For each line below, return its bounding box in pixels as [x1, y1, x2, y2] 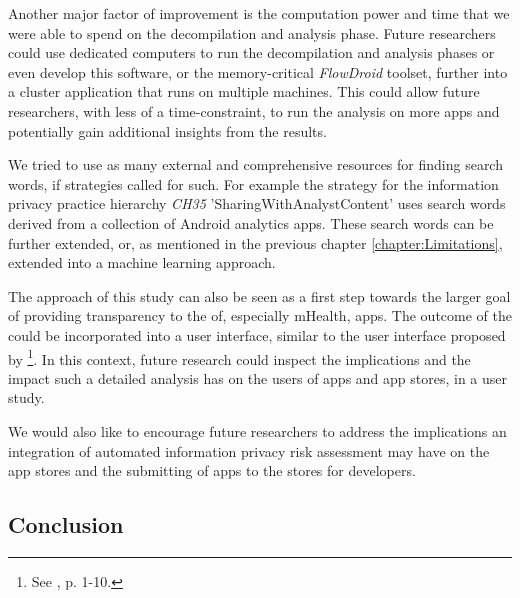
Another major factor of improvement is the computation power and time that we [8, 3, 510, 23]
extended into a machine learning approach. [8, 252, 276, 273]
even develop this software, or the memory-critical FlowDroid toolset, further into [8, 61, 508, 82]
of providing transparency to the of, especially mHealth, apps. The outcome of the [8, 305, 512, 326]
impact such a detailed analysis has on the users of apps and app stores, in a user [8, 367, 508, 388]
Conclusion [8, 509, 124, 540]
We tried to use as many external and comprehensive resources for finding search [8, 154, 503, 175]
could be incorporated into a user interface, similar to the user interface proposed [8, 324, 506, 345]
